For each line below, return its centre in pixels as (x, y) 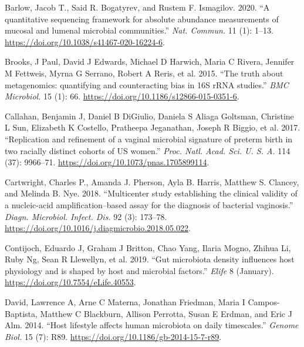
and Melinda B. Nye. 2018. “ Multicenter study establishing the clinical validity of (151, 193)
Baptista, (21, 313)
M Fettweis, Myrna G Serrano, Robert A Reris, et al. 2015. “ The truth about (144, 73)
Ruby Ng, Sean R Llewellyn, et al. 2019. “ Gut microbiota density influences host (150, 259)
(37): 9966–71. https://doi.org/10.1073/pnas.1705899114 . (107, 162)
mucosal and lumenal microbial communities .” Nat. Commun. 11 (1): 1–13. (139, 30)
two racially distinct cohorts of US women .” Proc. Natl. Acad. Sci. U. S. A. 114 (148, 150)
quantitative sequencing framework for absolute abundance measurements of (142, 19)
